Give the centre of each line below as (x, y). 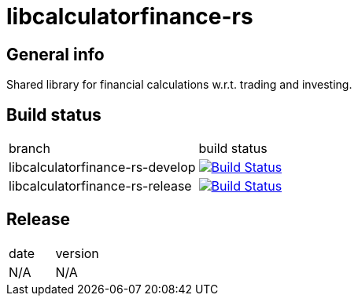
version (77, 253)
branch (30, 149)
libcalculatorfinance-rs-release (100, 186)
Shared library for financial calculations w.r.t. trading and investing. (179, 85)
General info (55, 54)
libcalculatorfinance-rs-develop (102, 167)
